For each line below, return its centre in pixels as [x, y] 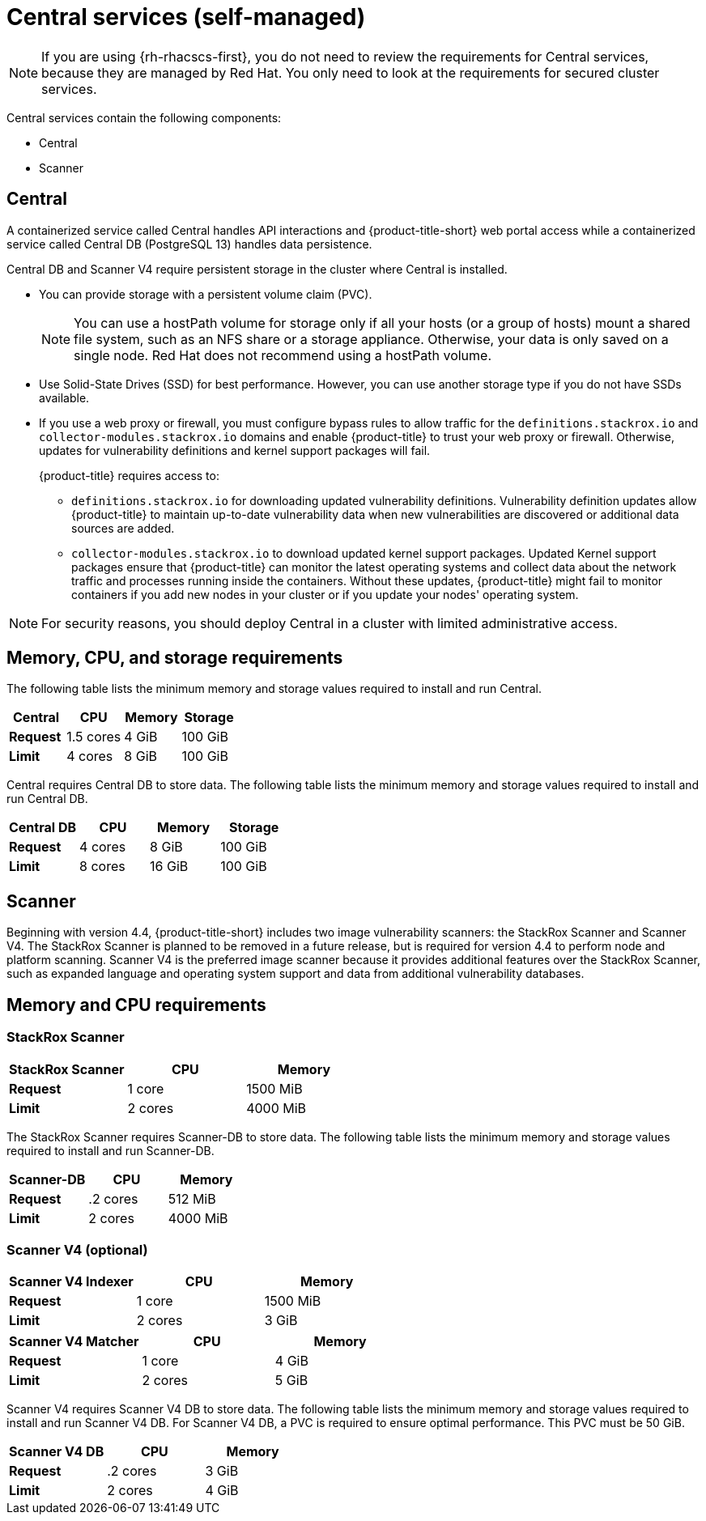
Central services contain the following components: [144, 117]
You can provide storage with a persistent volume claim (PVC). [206, 294]
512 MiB [192, 1198]
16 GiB [169, 867]
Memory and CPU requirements [136, 1005]
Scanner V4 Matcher [74, 1342]
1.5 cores [94, 737]
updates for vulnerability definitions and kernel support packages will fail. [235, 450]
